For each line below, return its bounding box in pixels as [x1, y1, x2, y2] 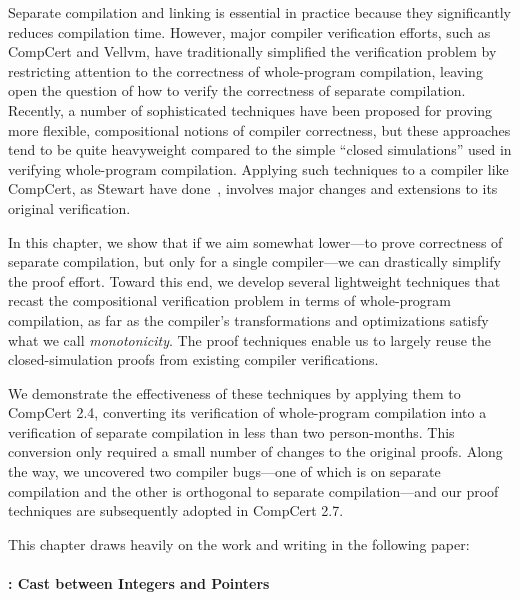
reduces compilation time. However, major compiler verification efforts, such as [8, 21, 491, 42]
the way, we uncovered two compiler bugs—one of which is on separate [8, 461, 441, 482]
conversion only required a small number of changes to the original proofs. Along [8, 441, 503, 462]
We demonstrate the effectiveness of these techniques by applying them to [8, 382, 461, 403]
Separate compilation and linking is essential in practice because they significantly [8, 2, 511, 22]
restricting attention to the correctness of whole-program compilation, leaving [8, 60, 483, 81]
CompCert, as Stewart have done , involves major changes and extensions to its [8, 178, 498, 199]
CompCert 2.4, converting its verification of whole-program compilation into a [8, 402, 487, 423]
